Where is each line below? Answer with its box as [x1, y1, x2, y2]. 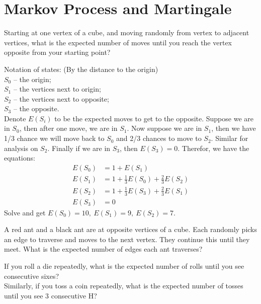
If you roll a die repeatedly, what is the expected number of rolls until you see [4, 261, 244, 271]
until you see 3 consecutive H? [4, 290, 97, 300]
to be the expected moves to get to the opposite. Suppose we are [54, 113, 253, 123]
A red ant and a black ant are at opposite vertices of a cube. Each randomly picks [4, 224, 257, 235]
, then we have [211, 123, 256, 133]
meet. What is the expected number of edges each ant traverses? [4, 244, 203, 254]
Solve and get [4, 207, 46, 217]
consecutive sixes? [4, 270, 59, 281]
